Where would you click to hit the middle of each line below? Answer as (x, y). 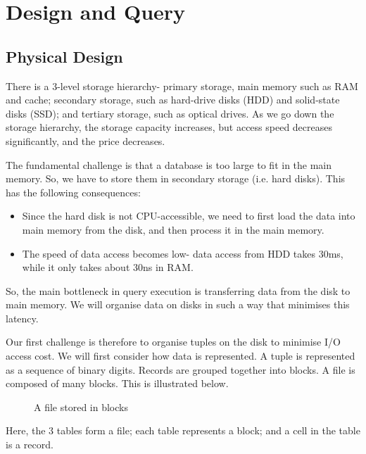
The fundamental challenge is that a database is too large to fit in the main (169, 164)
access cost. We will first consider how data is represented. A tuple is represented (181, 356)
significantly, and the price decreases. (86, 140)
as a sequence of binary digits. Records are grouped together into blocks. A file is (181, 369)
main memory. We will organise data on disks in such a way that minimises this (178, 304)
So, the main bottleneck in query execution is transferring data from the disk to (178, 290)
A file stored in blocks (81, 406)
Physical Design (64, 56)
